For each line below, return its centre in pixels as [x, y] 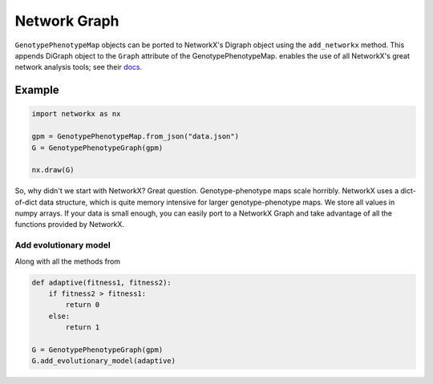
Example [37, 90]
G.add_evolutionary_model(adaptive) [104, 361]
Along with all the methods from [67, 261]
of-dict [26, 202]
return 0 [83, 305]
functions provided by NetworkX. [69, 224]
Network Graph [67, 21]
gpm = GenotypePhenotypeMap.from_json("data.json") [136, 137]
